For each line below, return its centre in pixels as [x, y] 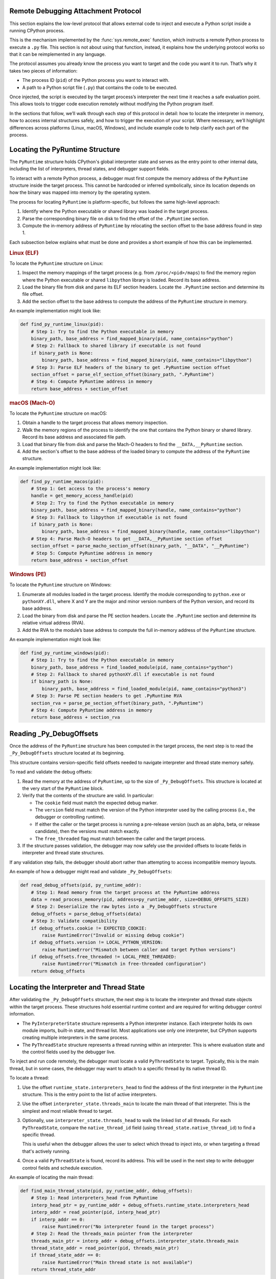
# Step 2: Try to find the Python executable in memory [102, 503]
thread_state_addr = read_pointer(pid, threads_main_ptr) [105, 1248]
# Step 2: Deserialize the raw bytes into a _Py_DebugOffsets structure [124, 907]
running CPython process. [37, 30]
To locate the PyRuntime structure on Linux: [56, 263]
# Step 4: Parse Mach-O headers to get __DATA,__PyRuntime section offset [126, 539]
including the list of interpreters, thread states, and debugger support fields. [89, 169]
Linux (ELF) [24, 253]
